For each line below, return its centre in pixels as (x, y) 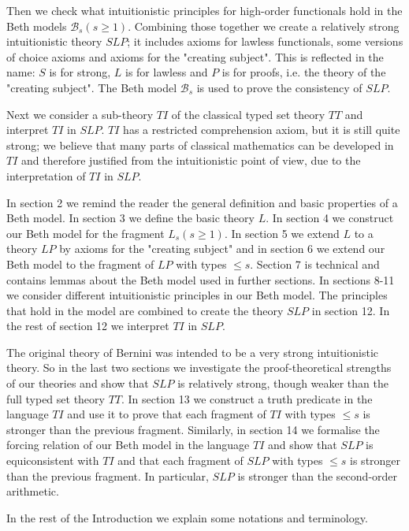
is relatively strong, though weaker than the (283, 383)
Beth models (37, 26)
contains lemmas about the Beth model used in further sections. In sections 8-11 (201, 279)
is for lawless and (166, 72)
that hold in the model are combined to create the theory (145, 310)
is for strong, (80, 72)
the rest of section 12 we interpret (88, 326)
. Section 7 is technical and (315, 264)
